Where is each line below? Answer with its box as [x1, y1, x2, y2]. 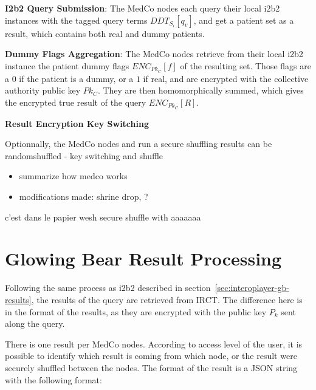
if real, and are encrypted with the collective [143, 72, 309, 84]
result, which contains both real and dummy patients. [5, 27, 205, 39]
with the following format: [5, 373, 102, 386]
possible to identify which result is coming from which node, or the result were [5, 349, 297, 362]
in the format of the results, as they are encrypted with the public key [5, 305, 267, 318]
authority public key [5, 84, 81, 97]
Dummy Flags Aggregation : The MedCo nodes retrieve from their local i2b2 [5, 47, 303, 60]
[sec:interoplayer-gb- [215, 281, 289, 294]
